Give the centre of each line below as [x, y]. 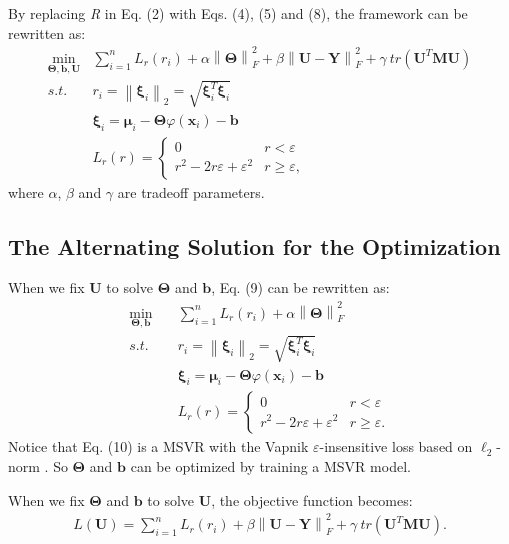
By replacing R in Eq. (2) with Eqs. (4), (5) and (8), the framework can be [238, 13]
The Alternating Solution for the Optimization [254, 245]
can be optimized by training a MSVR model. [270, 466]
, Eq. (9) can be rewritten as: [300, 287]
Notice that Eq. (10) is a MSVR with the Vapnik [158, 446]
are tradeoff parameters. [191, 191]
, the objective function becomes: [312, 499]
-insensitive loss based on [396, 446]
